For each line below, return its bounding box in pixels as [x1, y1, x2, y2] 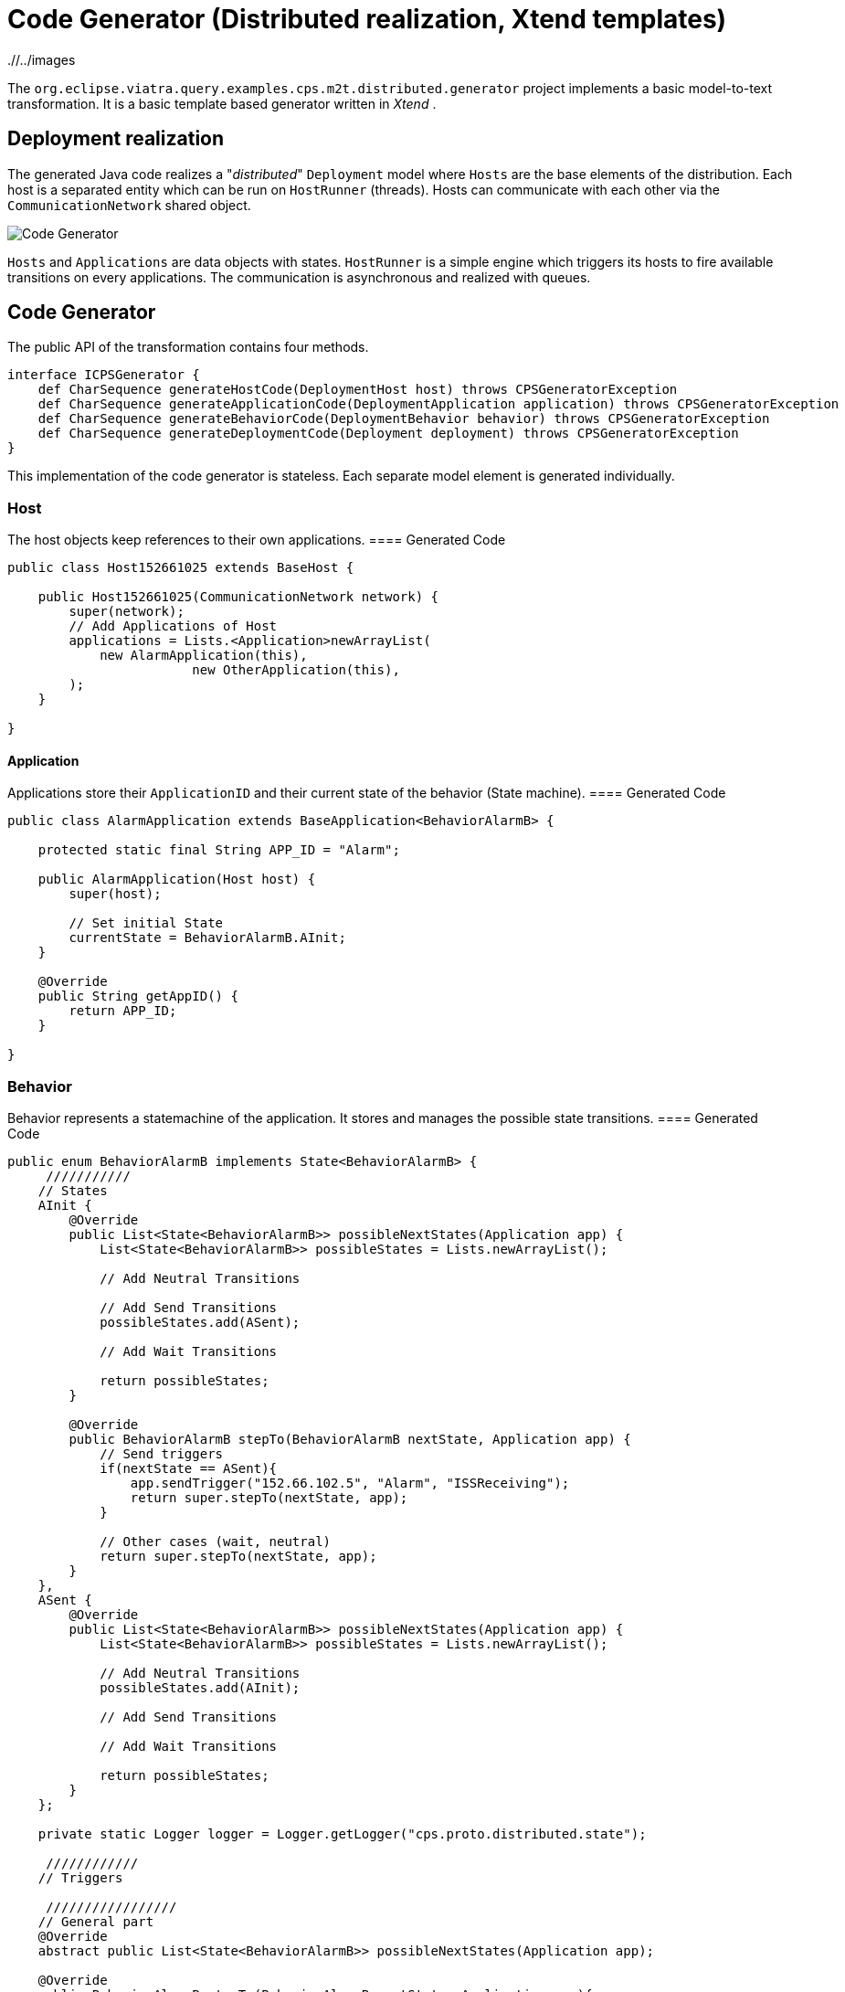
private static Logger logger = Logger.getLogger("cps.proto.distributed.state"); [37, 1827, 647, 1842]
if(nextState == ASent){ [100, 1461, 278, 1477]
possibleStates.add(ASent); [100, 1315, 301, 1330]
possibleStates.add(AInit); [100, 1680, 301, 1696]
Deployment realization [7, 127, 225, 151]
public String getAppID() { [37, 989, 238, 1004]
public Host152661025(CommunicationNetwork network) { [37, 589, 439, 605]
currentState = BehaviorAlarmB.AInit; [69, 930, 346, 946]
